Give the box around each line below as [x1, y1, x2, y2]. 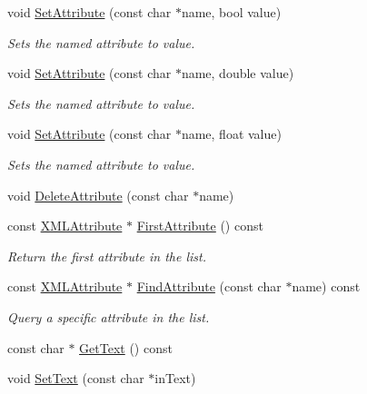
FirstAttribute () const [136, 216, 263, 235]
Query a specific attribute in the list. [7, 307, 210, 326]
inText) [154, 369, 196, 388]
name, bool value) [181, 3, 282, 21]
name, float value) [181, 124, 282, 143]
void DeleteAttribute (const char [7, 185, 189, 204]
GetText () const [79, 338, 173, 357]
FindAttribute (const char [136, 277, 282, 296]
